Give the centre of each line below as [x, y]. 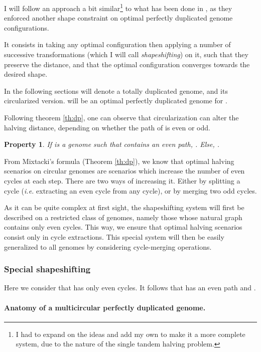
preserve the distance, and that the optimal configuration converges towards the [127, 64]
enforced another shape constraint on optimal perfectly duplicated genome [118, 18]
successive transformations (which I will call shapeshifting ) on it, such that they [126, 54]
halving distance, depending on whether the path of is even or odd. [107, 127]
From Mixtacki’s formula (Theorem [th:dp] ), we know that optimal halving [119, 161]
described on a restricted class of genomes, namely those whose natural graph [123, 217]
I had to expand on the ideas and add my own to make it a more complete [130, 334]
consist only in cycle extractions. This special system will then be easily [114, 236]
